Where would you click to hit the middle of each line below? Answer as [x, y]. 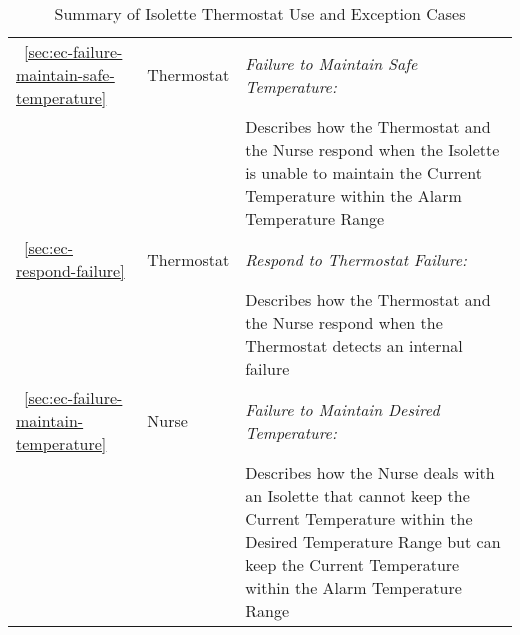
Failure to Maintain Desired [342, 409]
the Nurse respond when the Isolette [372, 149]
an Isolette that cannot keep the [357, 495]
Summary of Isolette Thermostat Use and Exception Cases [260, 13]
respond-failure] [70, 270]
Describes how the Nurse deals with [370, 472]
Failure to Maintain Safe [331, 63]
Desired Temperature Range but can [373, 541]
